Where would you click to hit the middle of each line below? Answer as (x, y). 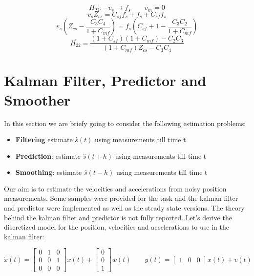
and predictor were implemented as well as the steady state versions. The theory (124, 208)
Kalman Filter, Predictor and (105, 80)
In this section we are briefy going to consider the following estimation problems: (125, 123)
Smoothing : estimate (49, 172)
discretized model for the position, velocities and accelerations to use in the (116, 227)
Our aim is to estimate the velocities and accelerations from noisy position (115, 188)
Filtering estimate (44, 139)
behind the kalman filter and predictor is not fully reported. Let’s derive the (118, 217)
